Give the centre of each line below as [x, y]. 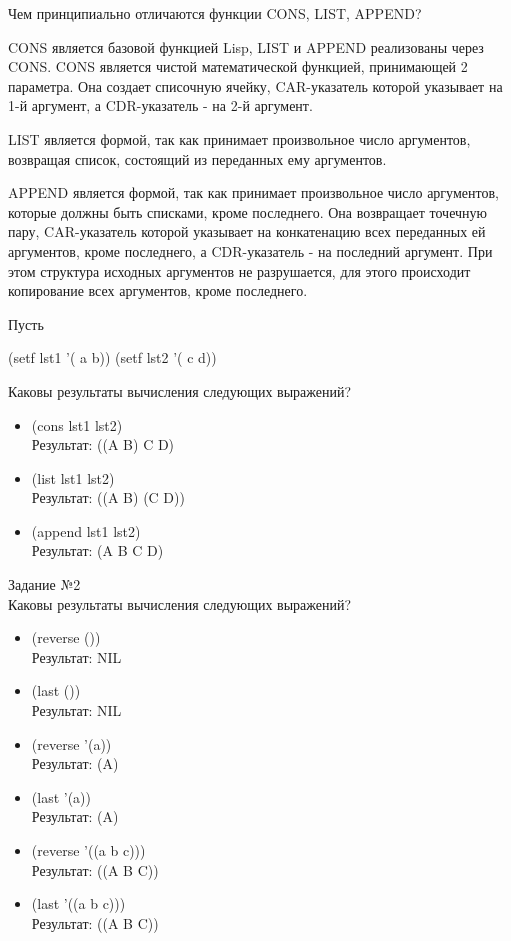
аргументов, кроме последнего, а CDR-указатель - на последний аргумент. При [250, 250]
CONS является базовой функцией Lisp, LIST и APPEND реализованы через [246, 46]
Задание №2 [44, 584]
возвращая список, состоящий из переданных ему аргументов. [197, 158]
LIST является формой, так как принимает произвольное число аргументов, [239, 138]
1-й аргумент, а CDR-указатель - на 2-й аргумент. [160, 105]
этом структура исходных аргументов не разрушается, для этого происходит [239, 270]
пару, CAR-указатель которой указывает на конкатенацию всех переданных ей [247, 231]
